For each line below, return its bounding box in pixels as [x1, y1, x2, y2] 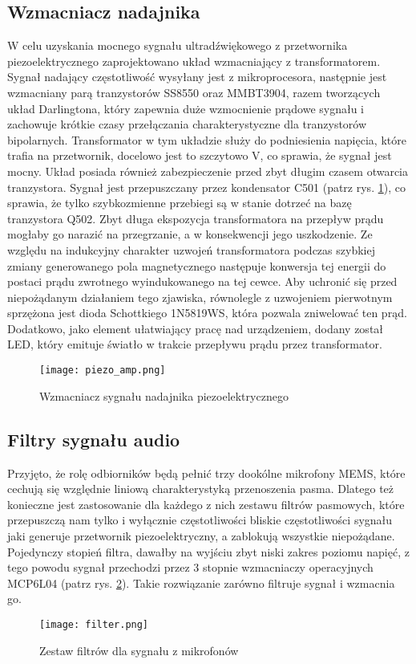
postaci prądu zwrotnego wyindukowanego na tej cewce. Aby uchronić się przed [7, 273, 398, 290]
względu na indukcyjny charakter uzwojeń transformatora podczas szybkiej [7, 241, 375, 258]
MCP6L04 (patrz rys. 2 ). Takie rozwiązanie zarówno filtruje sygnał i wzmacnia [7, 574, 395, 591]
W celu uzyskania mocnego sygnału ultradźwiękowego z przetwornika [7, 37, 348, 54]
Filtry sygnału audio [7, 426, 180, 451]
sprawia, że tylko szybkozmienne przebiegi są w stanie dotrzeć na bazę [7, 194, 352, 211]
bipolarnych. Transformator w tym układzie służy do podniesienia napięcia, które [7, 131, 406, 148]
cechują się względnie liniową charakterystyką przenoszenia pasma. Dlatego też [7, 480, 394, 497]
